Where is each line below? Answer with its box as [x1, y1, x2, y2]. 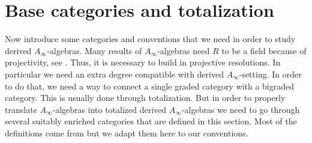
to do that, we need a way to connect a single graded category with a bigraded [5, 79, 294, 92]
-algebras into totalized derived [52, 103, 167, 115]
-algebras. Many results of [47, 44, 142, 56]
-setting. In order [239, 67, 302, 80]
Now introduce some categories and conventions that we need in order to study [5, 32, 296, 45]
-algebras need [157, 44, 210, 56]
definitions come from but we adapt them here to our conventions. [5, 126, 248, 139]
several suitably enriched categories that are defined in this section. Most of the [5, 115, 297, 127]
